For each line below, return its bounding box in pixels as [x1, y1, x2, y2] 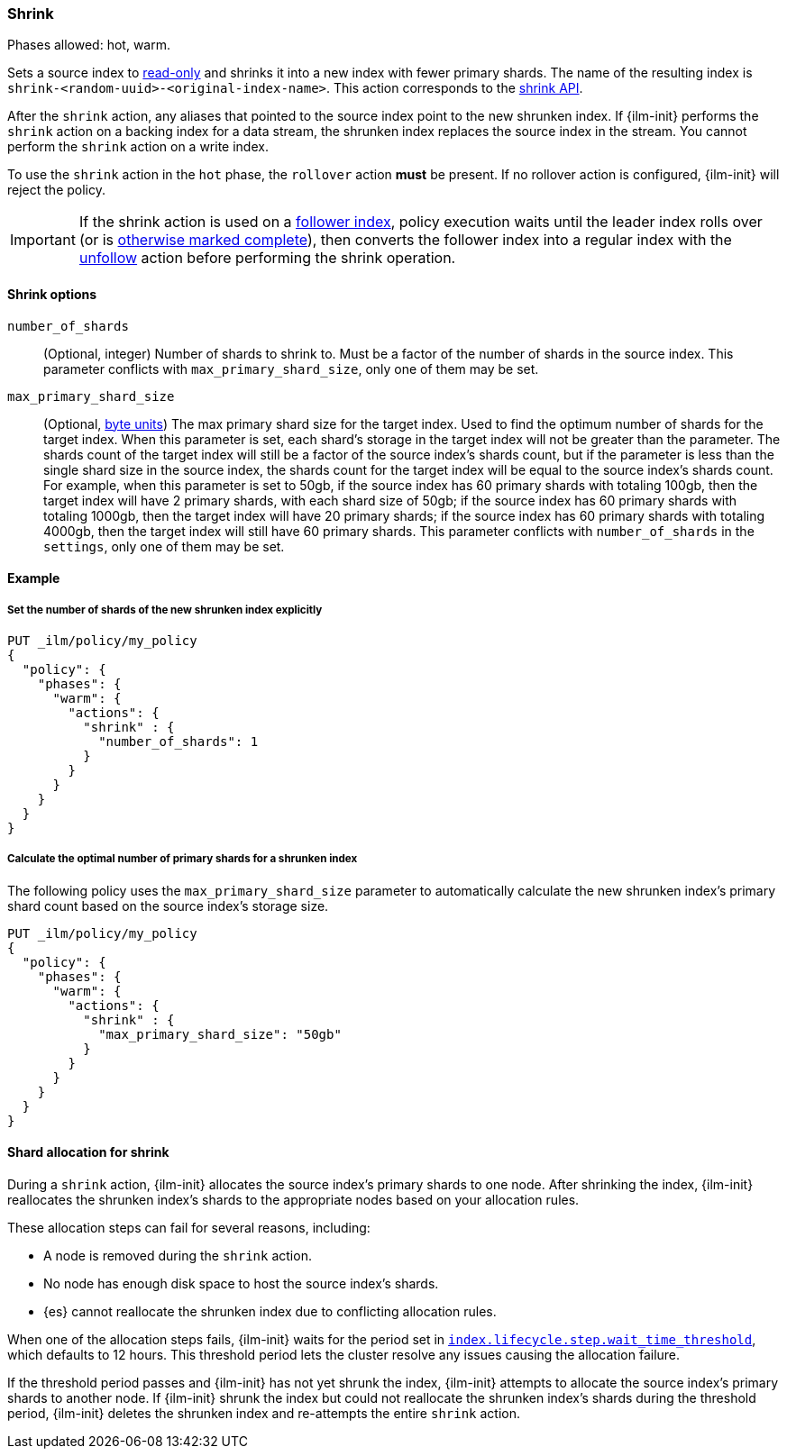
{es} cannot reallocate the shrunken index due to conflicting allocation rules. [43, 1303, 497, 1319]
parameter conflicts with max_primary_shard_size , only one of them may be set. [43, 360, 539, 377]
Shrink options [7, 286, 97, 302]
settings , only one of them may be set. [43, 538, 285, 554]
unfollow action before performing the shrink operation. [78, 249, 456, 268]
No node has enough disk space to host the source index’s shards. [43, 1275, 439, 1291]
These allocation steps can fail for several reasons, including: [7, 1219, 371, 1235]
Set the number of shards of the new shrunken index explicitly [7, 603, 323, 616]
